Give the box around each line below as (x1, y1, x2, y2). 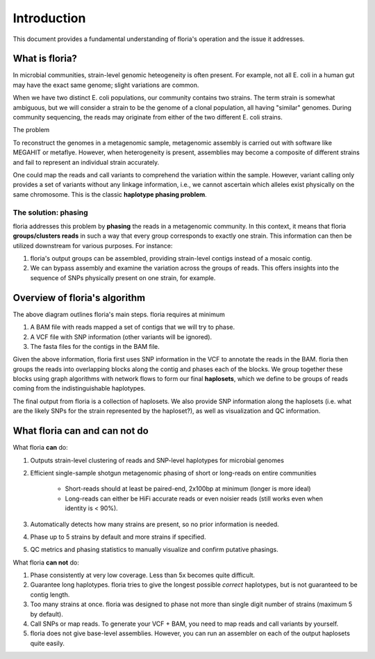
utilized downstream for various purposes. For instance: (12, 241, 173, 250)
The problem (12, 126, 50, 134)
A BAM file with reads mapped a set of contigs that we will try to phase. (30, 323, 235, 332)
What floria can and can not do (12, 425, 149, 437)
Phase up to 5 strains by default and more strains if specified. (30, 532, 206, 541)
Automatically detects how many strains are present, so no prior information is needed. (30, 520, 279, 528)
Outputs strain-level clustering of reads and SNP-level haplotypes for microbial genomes (30, 456, 285, 464)
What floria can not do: (12, 558, 79, 567)
